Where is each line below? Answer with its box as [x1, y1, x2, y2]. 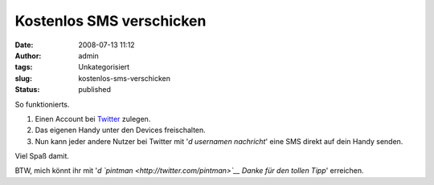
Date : [14, 40, 34, 50]
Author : [14, 50, 42, 60]
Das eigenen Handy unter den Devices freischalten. [35, 125, 207, 135]
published [78, 85, 112, 95]
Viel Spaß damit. [14, 151, 70, 161]
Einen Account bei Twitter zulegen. [35, 114, 151, 123]
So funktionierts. [14, 99, 70, 109]
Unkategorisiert [78, 62, 130, 72]
